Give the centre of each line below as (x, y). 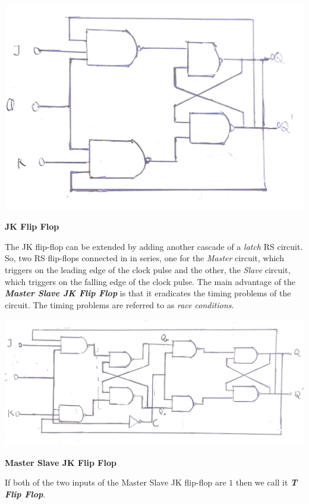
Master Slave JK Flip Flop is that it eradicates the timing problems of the (148, 293)
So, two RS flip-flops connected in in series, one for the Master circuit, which (144, 258)
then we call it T (267, 482)
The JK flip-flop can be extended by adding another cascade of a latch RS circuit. (154, 246)
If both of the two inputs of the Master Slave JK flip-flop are (116, 482)
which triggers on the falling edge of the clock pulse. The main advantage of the (150, 281)
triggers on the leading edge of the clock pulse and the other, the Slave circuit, (148, 269)
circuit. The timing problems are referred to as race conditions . (119, 304)
